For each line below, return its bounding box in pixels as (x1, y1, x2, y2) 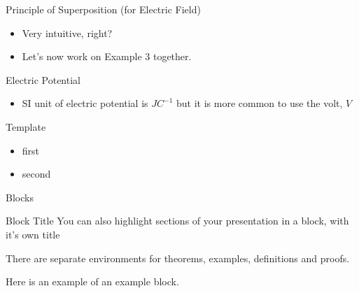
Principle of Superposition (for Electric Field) (6, 2, 201, 16)
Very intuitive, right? (22, 25, 113, 40)
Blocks (6, 190, 34, 204)
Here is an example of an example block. (6, 274, 179, 289)
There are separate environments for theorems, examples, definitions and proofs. (6, 250, 350, 265)
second (22, 166, 51, 181)
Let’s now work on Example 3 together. (22, 49, 192, 64)
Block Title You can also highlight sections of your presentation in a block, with (6, 213, 349, 228)
